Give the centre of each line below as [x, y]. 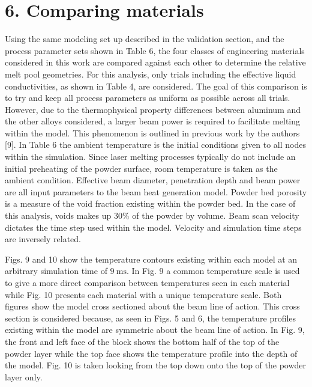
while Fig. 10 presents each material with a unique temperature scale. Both [143, 294]
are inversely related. [43, 239]
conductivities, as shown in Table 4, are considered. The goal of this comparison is [156, 86]
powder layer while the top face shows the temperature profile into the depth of [151, 353]
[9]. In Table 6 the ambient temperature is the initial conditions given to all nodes [155, 145]
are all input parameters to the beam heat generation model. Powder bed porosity [156, 191]
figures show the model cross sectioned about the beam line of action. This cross [152, 306]
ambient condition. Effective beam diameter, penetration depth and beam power [153, 180]
